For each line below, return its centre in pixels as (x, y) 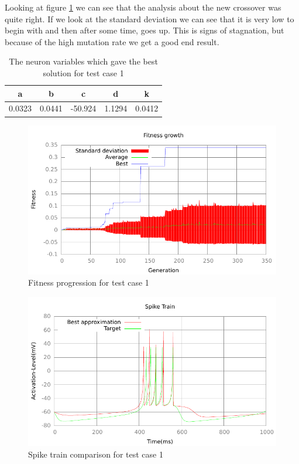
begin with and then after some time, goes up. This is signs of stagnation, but (145, 30)
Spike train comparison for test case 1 (96, 454)
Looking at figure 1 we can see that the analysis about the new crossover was (143, 7)
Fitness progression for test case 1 (89, 282)
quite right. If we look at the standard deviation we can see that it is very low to (149, 18)
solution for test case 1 (83, 72)
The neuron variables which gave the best (83, 61)
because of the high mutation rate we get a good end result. (112, 41)
